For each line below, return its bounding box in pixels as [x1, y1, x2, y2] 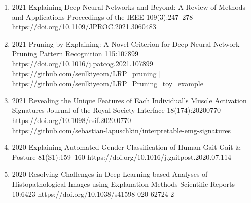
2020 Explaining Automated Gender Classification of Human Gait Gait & [12, 142, 241, 152]
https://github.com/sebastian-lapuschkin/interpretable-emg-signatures [12, 125, 231, 135]
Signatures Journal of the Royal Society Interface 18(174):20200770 [12, 105, 221, 115]
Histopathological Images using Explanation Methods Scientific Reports [12, 178, 235, 189]
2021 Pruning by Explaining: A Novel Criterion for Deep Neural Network [12, 38, 240, 49]
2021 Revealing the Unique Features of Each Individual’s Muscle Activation [12, 95, 247, 105]
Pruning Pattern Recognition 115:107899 [12, 48, 139, 59]
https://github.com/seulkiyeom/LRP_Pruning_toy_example [12, 78, 203, 89]
